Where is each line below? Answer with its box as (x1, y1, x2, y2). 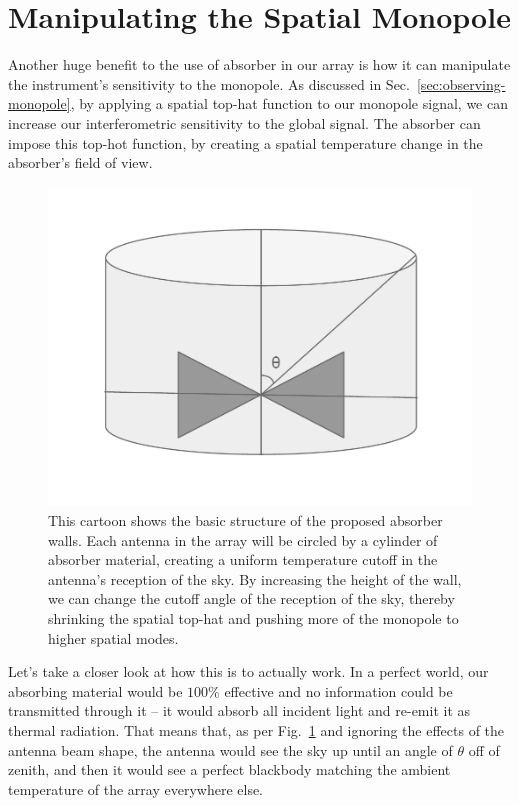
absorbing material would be (8, 680, 183, 701)
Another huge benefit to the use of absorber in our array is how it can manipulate (8, 54, 511, 75)
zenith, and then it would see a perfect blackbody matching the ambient (8, 759, 451, 780)
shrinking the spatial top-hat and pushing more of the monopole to (48, 608, 459, 628)
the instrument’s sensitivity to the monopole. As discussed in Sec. (8, 73, 410, 94)
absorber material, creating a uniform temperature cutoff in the (48, 549, 438, 570)
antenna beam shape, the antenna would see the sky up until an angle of (8, 739, 453, 760)
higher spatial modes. (48, 627, 179, 648)
